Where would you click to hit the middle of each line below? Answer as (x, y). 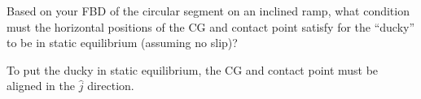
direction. (111, 86)
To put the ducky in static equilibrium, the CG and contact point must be (193, 69)
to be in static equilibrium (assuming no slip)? (122, 43)
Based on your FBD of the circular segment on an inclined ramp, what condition (208, 11)
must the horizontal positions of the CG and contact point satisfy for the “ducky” (211, 26)
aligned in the (41, 86)
